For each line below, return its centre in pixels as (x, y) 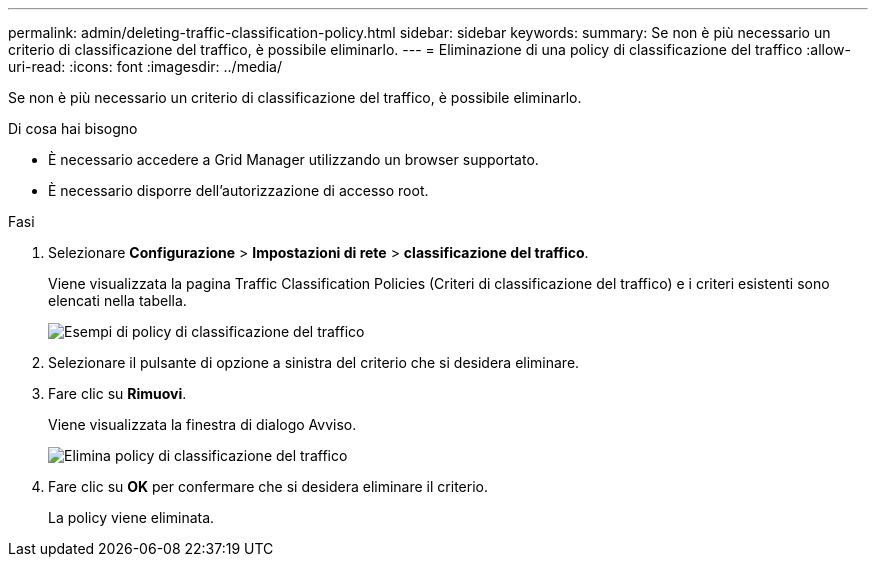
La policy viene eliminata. (131, 517)
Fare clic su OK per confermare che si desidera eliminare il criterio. (268, 486)
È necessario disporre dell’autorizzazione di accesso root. (238, 190)
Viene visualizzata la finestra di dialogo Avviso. (202, 424)
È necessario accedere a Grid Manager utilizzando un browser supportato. (293, 159)
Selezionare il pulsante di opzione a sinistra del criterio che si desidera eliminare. (314, 362)
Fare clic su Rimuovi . (117, 393)
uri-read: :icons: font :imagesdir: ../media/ (145, 66)
